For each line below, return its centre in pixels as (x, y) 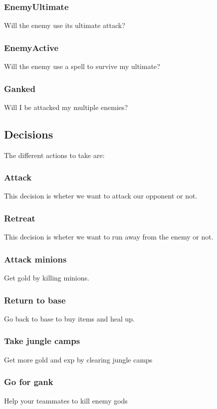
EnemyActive (31, 47)
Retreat (20, 218)
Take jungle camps (42, 341)
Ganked (20, 88)
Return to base (35, 300)
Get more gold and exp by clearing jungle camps (78, 359)
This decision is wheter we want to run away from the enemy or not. (109, 237)
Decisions (29, 134)
